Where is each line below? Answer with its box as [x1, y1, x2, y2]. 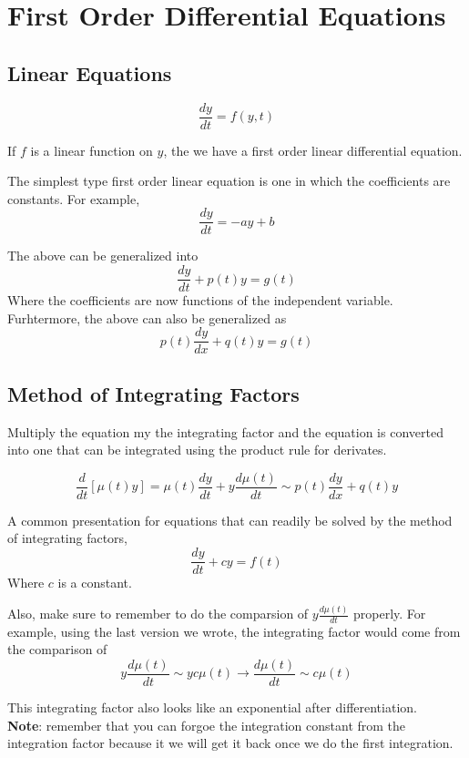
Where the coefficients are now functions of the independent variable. [7, 291, 393, 310]
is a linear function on [30, 140, 153, 159]
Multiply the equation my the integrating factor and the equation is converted [7, 422, 444, 441]
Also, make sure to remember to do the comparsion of [7, 604, 309, 622]
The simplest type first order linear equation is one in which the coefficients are [7, 171, 451, 190]
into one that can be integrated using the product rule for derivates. [7, 440, 387, 459]
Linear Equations [7, 58, 172, 87]
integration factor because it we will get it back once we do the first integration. [7, 733, 454, 753]
